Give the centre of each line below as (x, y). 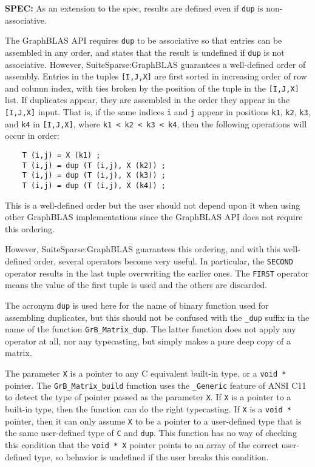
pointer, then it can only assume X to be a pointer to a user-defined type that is (153, 421)
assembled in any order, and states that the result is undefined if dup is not (145, 52)
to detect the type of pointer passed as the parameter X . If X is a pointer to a (148, 397)
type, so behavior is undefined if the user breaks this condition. (151, 456)
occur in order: (32, 136)
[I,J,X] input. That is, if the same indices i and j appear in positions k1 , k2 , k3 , (158, 112)
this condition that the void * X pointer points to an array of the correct (142, 444)
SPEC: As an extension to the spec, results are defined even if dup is (134, 8)
